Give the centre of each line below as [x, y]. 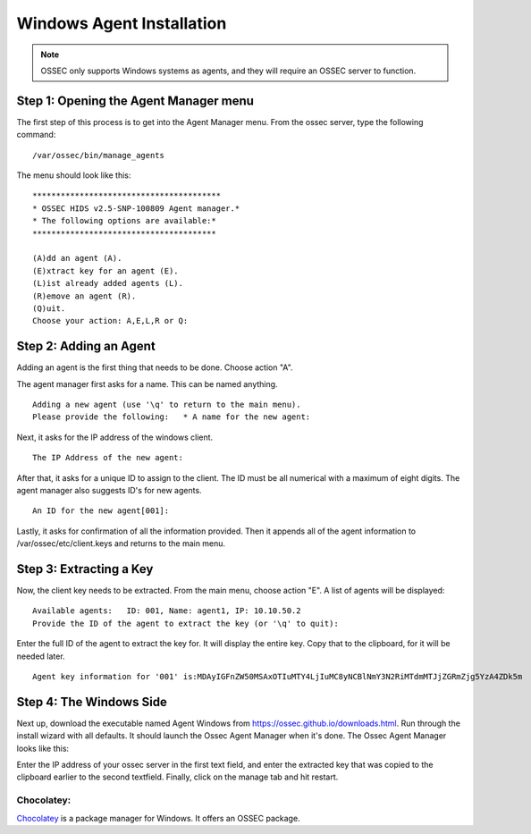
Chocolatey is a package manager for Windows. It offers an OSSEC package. [158, 818]
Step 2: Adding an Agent [86, 346]
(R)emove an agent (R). [84, 296]
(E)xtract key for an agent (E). [105, 271]
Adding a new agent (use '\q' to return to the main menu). [167, 404]
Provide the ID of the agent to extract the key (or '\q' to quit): [185, 623]
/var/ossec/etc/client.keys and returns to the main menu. [121, 543]
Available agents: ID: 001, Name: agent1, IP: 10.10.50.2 [167, 611]
